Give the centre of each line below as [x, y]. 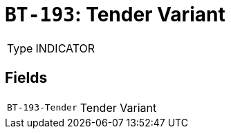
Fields [26, 78]
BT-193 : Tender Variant [115, 15]
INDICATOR [65, 48]
